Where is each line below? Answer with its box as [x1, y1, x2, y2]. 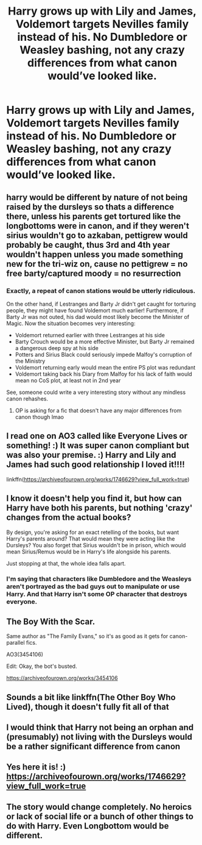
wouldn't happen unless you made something [6, 249, 184, 259]
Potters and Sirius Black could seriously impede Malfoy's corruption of [15, 351, 192, 358]
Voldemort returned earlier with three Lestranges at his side [15, 331, 165, 338]
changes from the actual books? [6, 513, 131, 523]
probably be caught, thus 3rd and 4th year [6, 239, 170, 250]
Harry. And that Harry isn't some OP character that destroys [6, 590, 187, 598]
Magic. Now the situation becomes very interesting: [6, 320, 136, 327]
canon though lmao [15, 413, 64, 421]
